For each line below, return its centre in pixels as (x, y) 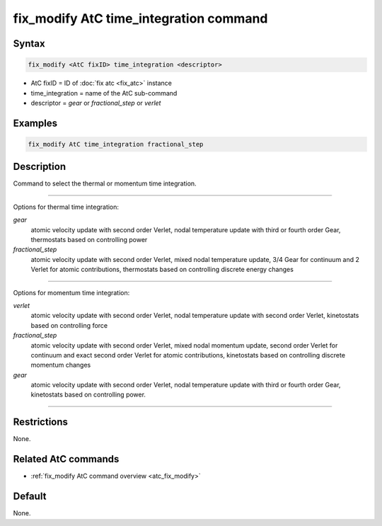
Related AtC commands (66, 459)
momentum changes (61, 365)
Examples (35, 123)
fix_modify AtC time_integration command (140, 18)
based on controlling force (69, 325)
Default (30, 497)
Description (40, 167)
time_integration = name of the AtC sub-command (104, 93)
